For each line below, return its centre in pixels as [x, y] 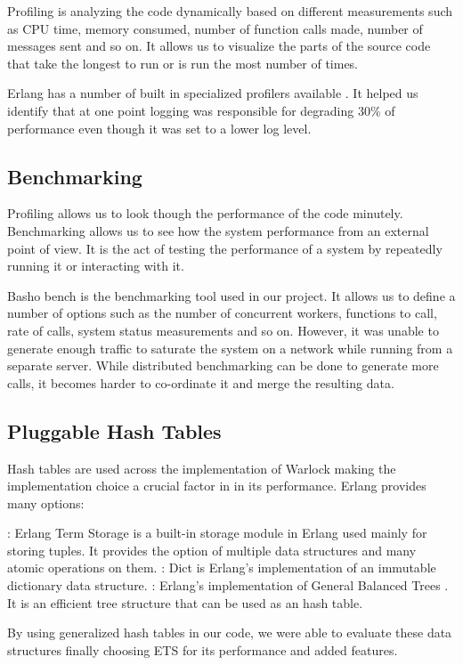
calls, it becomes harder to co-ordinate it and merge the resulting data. [201, 382]
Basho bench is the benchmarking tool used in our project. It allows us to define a [231, 295]
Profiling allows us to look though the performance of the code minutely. [205, 213]
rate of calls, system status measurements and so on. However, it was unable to [223, 330]
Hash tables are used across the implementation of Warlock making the [202, 468]
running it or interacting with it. [96, 266]
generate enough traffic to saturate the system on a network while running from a [230, 348]
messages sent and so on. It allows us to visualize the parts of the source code [219, 46]
